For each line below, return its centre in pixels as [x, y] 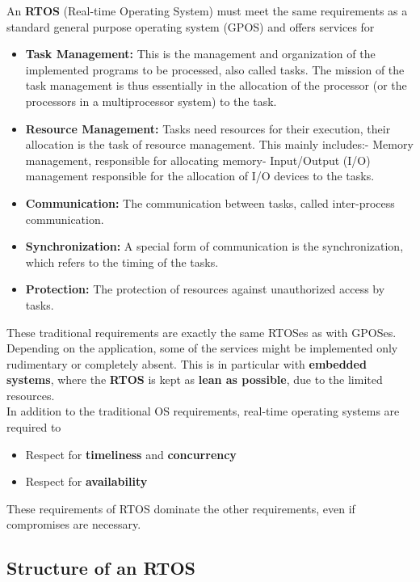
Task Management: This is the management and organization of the [200, 54]
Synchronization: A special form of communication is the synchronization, [214, 246]
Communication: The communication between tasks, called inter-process [210, 202]
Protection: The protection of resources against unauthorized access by [205, 289]
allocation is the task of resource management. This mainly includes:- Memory [219, 144]
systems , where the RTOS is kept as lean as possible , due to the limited [195, 380]
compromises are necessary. [74, 524]
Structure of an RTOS [101, 568]
